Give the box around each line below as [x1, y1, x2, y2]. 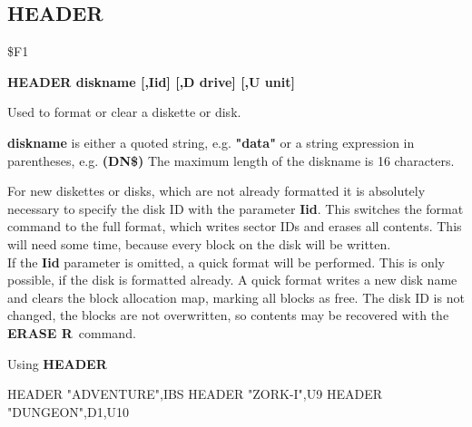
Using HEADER [7, 354, 107, 373]
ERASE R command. [7, 323, 136, 342]
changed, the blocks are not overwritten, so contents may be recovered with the [7, 306, 449, 325]
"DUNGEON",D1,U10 [7, 402, 130, 421]
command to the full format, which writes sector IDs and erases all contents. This [7, 217, 462, 236]
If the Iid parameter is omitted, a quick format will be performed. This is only [7, 252, 445, 271]
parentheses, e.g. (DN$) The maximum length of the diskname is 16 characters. [7, 150, 455, 170]
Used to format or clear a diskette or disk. [7, 102, 241, 121]
